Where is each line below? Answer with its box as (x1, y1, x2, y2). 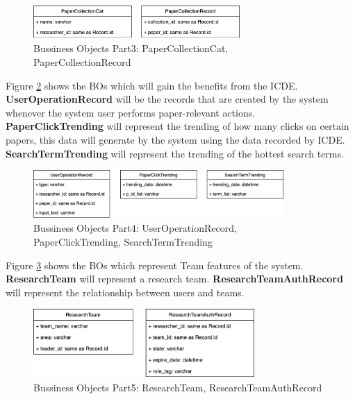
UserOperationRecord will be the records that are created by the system (6, 92, 329, 106)
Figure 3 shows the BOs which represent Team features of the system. (6, 257, 304, 272)
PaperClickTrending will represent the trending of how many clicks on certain (6, 119, 349, 133)
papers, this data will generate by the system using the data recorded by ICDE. (6, 133, 345, 147)
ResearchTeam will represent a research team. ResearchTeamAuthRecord (6, 271, 343, 286)
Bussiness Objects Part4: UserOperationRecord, (33, 221, 237, 235)
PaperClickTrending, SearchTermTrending (33, 235, 213, 249)
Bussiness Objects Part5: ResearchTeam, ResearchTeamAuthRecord (33, 380, 322, 395)
